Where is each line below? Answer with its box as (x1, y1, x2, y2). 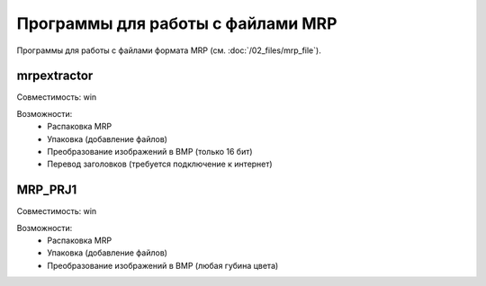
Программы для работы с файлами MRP (16, 13, 337, 33)
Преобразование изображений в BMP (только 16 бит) (47, 147, 253, 157)
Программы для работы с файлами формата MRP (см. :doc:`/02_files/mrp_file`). (16, 45, 321, 56)
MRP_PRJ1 (16, 183, 77, 198)
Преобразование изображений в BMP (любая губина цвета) (47, 260, 279, 271)
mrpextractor (16, 68, 94, 84)
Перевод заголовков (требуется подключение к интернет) (47, 158, 274, 170)
